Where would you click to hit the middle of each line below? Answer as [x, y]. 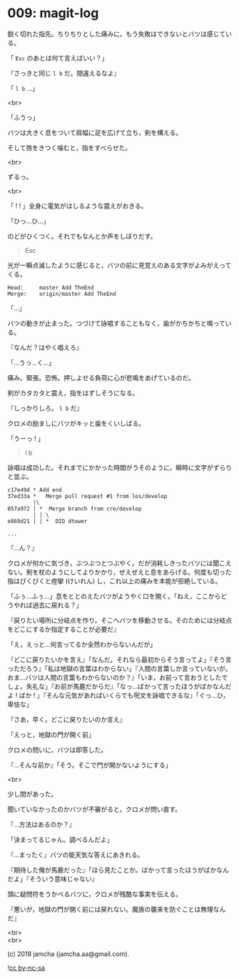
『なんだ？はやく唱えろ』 [45, 347]
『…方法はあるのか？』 [42, 824]
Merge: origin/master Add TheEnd [62, 294]
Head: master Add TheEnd [51, 287]
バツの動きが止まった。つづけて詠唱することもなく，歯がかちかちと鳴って [117, 323]
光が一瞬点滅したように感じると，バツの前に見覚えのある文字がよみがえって [119, 265]
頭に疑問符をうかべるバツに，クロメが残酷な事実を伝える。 [95, 894]
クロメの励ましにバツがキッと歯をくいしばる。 [76, 423]
